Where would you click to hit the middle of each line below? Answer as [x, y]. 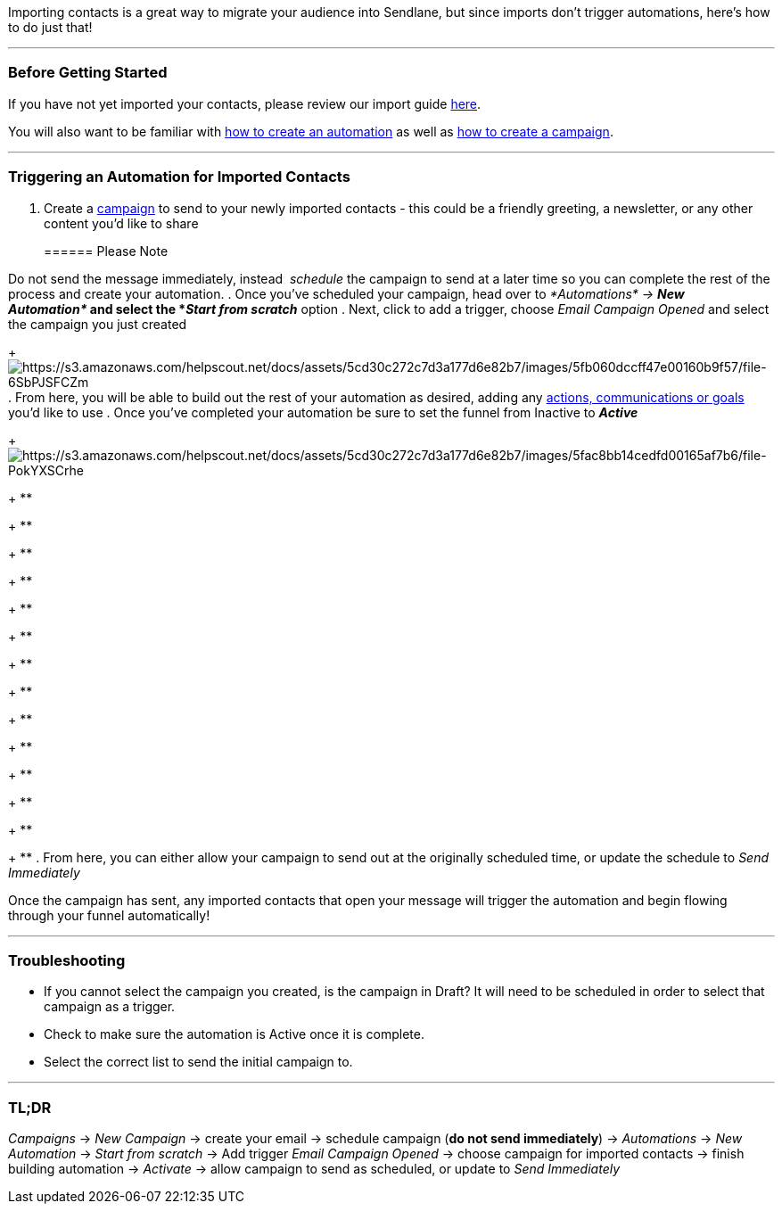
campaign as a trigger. [110, 1007]
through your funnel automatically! [109, 915]
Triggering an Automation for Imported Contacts [179, 177]
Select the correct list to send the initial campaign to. [198, 1062]
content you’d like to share [121, 223]
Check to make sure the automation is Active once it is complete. [234, 1034]
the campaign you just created [98, 324]
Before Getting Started [88, 73]
